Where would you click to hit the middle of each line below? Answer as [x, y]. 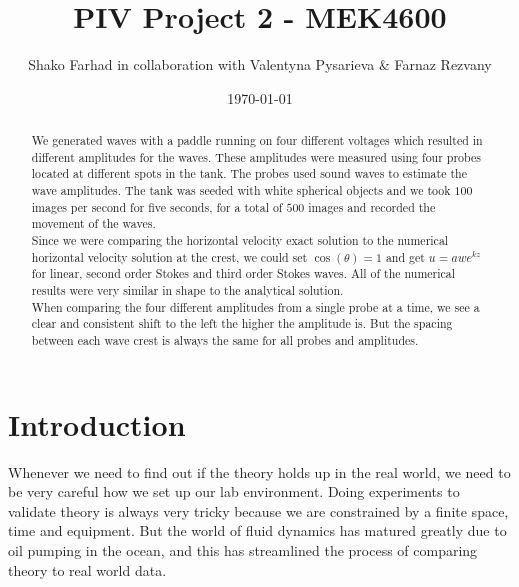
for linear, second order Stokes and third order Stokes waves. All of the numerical [243, 273]
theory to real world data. [87, 569]
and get [405, 256]
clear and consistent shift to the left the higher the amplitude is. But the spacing [242, 323]
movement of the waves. [93, 223]
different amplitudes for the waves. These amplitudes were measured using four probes [256, 156]
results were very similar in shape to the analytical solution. [187, 290]
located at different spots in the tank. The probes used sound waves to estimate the [249, 173]
